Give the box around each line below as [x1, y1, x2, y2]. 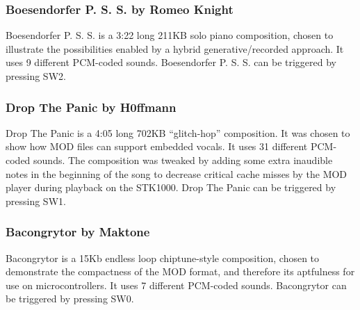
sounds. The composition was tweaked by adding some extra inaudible [33, 153, 333, 167]
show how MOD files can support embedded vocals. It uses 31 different [6, 139, 308, 154]
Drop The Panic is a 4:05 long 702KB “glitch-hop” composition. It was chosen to [6, 125, 350, 140]
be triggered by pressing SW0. [6, 291, 134, 306]
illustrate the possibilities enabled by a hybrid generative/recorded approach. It [6, 41, 344, 56]
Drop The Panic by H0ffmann [6, 98, 177, 115]
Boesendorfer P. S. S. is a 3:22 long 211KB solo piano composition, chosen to [6, 28, 334, 42]
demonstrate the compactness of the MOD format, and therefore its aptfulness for [6, 264, 355, 279]
